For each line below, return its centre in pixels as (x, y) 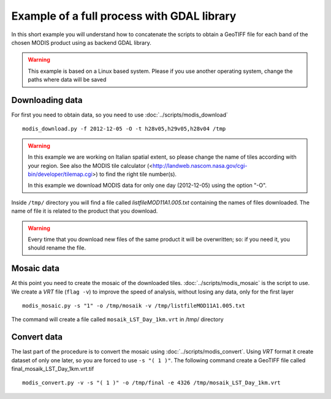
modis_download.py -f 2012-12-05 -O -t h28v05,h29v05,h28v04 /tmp (124, 129)
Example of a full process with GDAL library (124, 16)
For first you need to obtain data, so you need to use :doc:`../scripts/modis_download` (120, 115)
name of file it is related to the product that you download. (85, 211)
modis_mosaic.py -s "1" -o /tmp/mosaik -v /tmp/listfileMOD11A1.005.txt (134, 306)
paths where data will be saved (67, 80)
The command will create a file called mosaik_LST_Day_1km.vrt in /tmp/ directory (117, 319)
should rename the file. (57, 248)
